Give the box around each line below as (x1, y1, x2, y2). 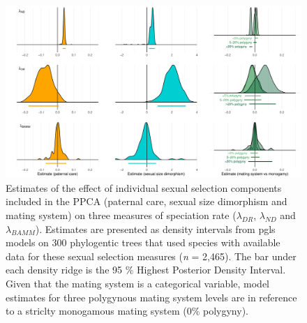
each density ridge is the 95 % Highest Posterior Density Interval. (6, 262, 286, 277)
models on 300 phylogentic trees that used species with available (6, 235, 280, 250)
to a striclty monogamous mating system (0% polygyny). (6, 303, 248, 318)
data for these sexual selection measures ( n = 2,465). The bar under (6, 248, 297, 263)
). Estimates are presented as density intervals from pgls (35, 221, 276, 236)
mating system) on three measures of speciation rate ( (6, 207, 237, 222)
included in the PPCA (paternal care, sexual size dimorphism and (6, 194, 287, 209)
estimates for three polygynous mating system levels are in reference (6, 290, 297, 304)
